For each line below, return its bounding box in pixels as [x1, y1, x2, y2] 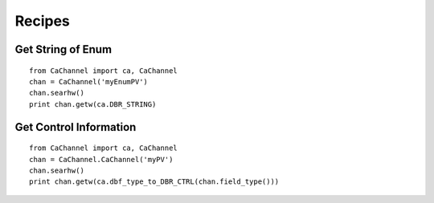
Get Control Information [14, 120, 137, 134]
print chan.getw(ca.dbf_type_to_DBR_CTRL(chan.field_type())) [29, 177, 280, 186]
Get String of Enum [14, 43, 113, 56]
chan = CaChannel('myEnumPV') [29, 77, 149, 86]
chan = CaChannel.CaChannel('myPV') [29, 155, 174, 164]
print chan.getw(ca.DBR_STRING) [29, 99, 157, 108]
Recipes [14, 12, 70, 30]
